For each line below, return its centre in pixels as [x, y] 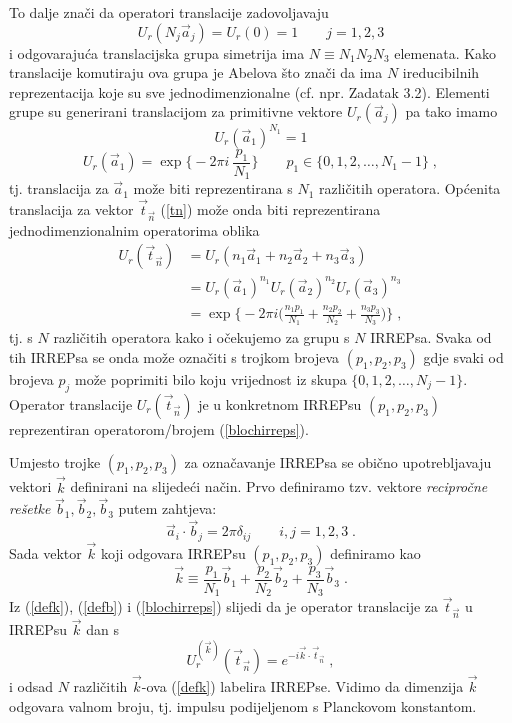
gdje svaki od [463, 357]
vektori [30, 486]
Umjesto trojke [55, 462]
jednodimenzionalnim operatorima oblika [134, 229]
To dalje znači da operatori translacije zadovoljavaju [169, 12]
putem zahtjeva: [167, 508]
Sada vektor [45, 552]
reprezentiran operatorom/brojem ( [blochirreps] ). [159, 428]
